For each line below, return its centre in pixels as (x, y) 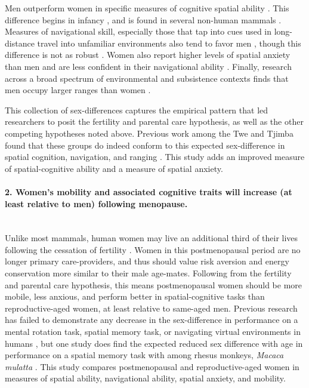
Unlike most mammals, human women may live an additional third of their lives (152, 238)
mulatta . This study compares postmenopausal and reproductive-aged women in (152, 366)
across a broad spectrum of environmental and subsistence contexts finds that (147, 78)
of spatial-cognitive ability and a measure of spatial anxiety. (114, 168)
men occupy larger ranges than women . (78, 90)
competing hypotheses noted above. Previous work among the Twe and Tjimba (149, 133)
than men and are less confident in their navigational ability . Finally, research (148, 66)
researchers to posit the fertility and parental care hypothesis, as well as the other (154, 121)
